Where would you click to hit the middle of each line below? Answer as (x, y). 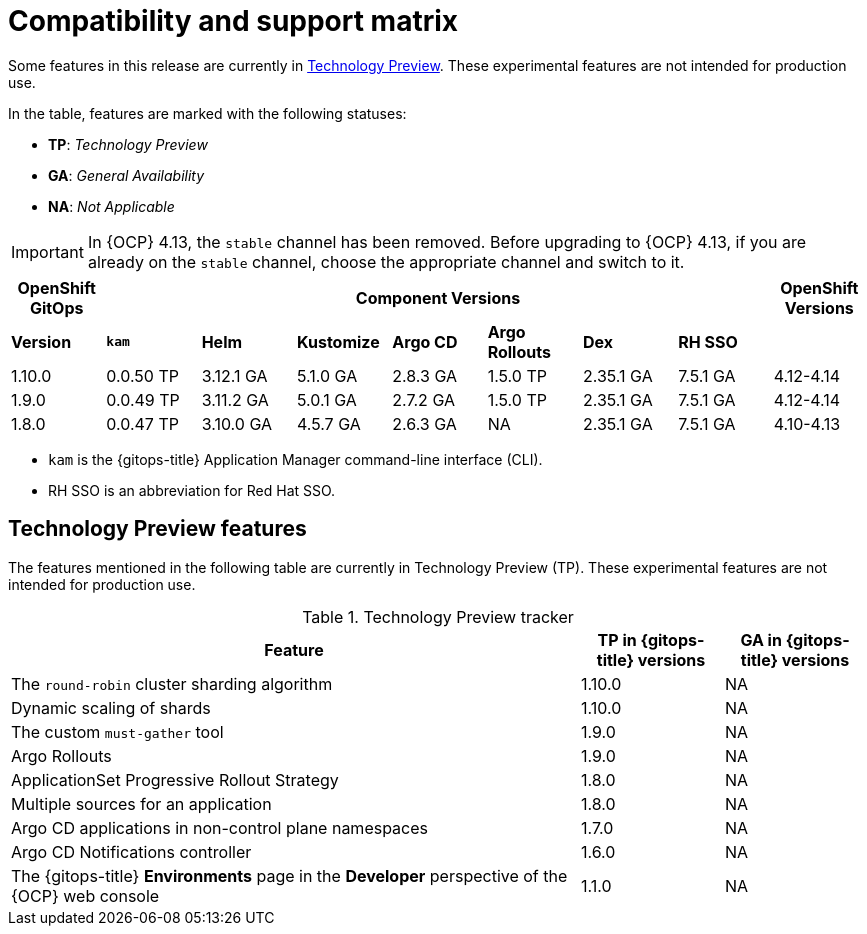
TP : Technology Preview (128, 144)
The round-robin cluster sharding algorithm (172, 683)
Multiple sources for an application (141, 803)
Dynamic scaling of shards (111, 707)
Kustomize (338, 341)
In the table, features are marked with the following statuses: (207, 113)
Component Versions (438, 297)
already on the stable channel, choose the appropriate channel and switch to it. (386, 261)
